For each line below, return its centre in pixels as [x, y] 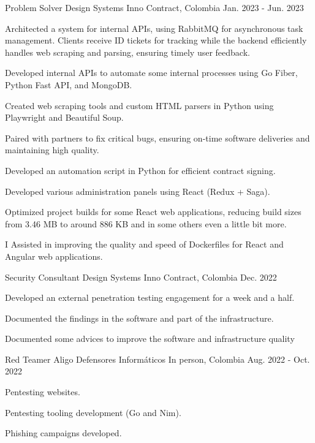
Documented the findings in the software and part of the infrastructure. [139, 318]
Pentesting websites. [43, 392]
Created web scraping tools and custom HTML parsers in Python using [139, 105]
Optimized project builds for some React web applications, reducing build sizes [153, 212]
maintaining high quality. [52, 150]
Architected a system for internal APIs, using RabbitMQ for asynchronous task [154, 28]
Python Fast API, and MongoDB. [69, 84]
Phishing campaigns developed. [63, 433]
